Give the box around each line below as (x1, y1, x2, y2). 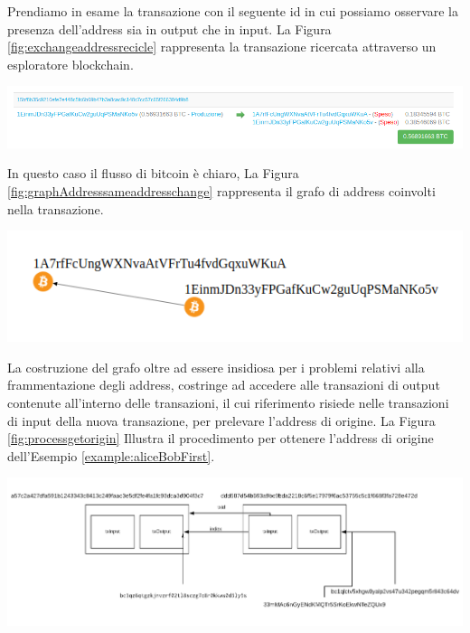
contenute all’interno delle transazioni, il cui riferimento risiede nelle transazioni (7, 392, 449, 411)
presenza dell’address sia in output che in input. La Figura (7, 19, 332, 38)
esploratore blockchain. (7, 54, 134, 73)
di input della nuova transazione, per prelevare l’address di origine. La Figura (7, 411, 436, 430)
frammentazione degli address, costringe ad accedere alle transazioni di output (7, 375, 440, 394)
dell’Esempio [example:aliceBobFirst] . (7, 446, 215, 465)
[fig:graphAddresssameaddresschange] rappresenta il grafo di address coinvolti (7, 182, 436, 200)
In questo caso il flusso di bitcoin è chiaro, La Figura (7, 164, 299, 183)
